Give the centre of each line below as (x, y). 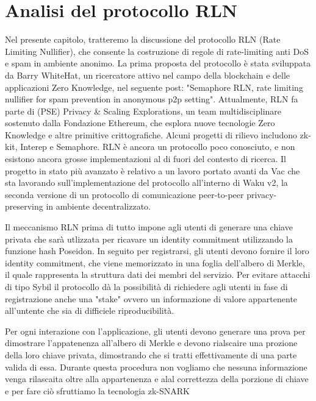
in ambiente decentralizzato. (98, 206)
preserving (24, 206)
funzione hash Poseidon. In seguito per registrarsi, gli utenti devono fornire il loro (157, 251)
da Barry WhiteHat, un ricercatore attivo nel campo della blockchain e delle (148, 75)
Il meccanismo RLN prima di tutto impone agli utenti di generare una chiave (149, 227)
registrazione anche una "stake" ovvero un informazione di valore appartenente (151, 298)
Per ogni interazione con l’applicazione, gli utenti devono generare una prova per (155, 331)
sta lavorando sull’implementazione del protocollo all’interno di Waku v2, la (146, 183)
